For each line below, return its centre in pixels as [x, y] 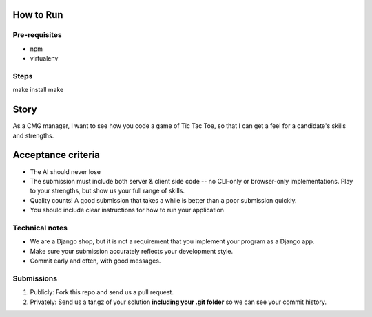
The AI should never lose [65, 171]
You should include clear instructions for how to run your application [127, 210]
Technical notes [40, 228]
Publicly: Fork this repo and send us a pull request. [102, 292]
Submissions [35, 278]
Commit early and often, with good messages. [95, 261]
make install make [38, 90]
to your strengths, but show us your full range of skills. [107, 191]
